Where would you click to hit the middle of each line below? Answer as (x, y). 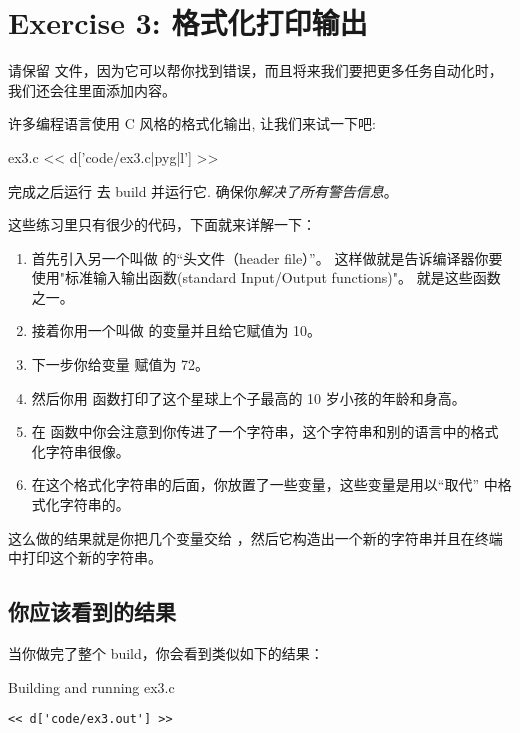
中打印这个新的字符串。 (85, 557)
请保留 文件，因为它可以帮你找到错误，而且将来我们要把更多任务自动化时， (255, 70)
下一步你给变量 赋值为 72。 (120, 364)
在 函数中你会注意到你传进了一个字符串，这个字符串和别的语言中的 (251, 431)
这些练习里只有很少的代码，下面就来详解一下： (162, 224)
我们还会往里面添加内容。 (92, 89)
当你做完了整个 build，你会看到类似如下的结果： (166, 653)
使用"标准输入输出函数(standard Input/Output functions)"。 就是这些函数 (266, 277)
